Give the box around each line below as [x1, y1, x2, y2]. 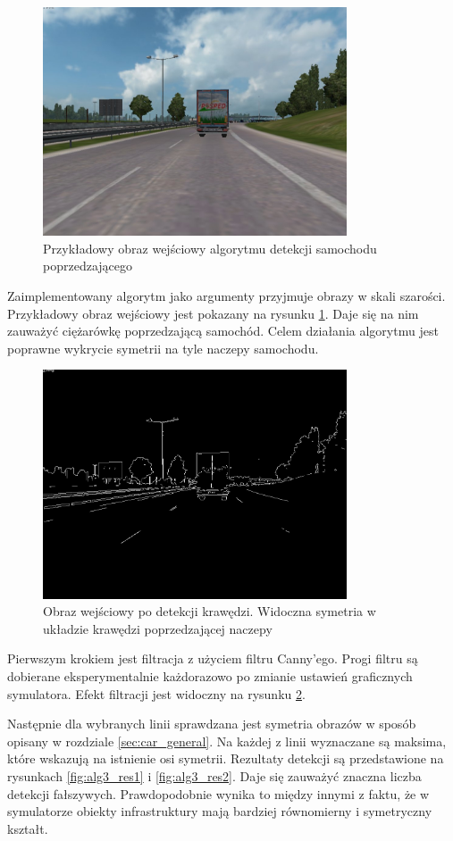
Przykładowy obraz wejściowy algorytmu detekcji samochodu [43, 238, 377, 257]
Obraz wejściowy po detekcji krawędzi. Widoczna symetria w [43, 602, 376, 620]
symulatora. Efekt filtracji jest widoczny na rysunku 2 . [7, 684, 306, 703]
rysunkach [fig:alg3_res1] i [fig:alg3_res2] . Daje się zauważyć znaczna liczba [7, 766, 422, 785]
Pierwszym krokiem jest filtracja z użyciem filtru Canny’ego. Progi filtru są [7, 649, 418, 668]
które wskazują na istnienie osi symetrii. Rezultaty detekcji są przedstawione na [7, 749, 444, 768]
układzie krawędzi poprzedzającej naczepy [43, 619, 273, 637]
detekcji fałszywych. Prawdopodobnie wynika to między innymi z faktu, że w [7, 784, 430, 803]
